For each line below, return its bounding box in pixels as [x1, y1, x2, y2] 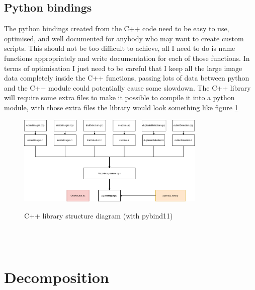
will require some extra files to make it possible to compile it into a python [4, 92, 235, 103]
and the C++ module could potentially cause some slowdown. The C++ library [4, 82, 251, 93]
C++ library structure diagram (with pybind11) [24, 210, 173, 221]
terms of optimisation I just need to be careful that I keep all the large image [4, 62, 242, 73]
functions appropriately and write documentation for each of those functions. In [4, 52, 250, 63]
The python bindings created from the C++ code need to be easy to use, [4, 23, 229, 34]
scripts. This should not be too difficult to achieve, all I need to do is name [4, 43, 235, 53]
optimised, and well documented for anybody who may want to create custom [4, 33, 244, 43]
